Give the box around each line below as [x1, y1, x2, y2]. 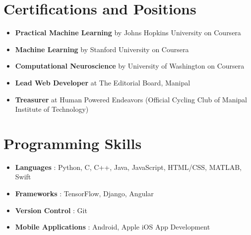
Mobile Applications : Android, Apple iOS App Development [15, 222, 210, 232]
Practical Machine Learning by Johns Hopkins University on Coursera [15, 27, 241, 38]
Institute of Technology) [15, 104, 89, 114]
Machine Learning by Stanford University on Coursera [15, 44, 189, 54]
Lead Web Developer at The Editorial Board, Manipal [15, 77, 190, 87]
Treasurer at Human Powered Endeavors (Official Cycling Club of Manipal [15, 94, 248, 104]
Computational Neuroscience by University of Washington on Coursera [15, 61, 245, 71]
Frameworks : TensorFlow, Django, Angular [15, 188, 154, 198]
